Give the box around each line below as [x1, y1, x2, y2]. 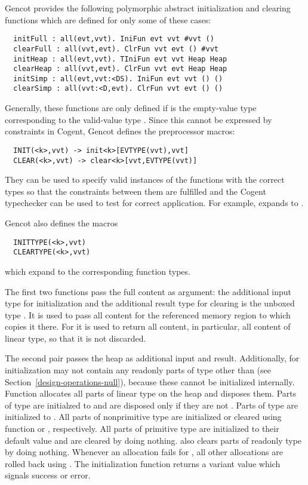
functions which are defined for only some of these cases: [5, 13, 211, 26]
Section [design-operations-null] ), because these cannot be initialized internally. [5, 375, 295, 388]
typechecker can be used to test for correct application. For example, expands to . [5, 197, 304, 209]
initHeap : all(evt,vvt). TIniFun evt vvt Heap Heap [13, 54, 227, 63]
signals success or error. [5, 469, 91, 481]
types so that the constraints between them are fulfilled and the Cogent [5, 185, 266, 197]
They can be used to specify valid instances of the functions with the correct [5, 173, 285, 186]
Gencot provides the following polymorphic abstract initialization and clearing [5, 2, 291, 14]
